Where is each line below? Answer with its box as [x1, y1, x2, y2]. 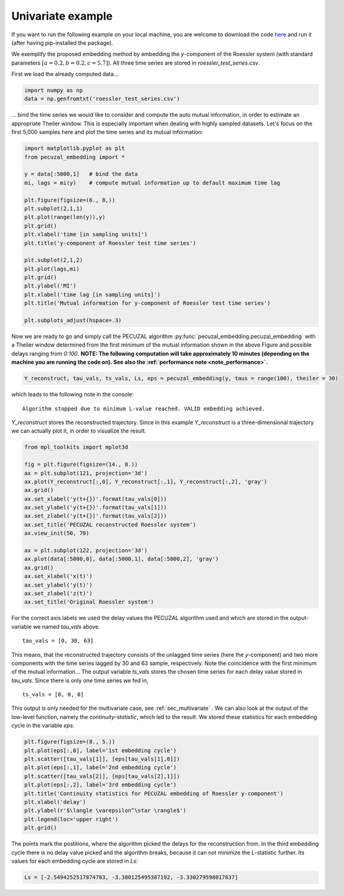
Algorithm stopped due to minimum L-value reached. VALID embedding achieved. [22, 405, 265, 412]
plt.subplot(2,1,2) [24, 257, 83, 264]
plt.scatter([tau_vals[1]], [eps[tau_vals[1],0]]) [24, 756, 181, 763]
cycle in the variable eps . [11, 722, 75, 729]
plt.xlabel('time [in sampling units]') [24, 231, 147, 238]
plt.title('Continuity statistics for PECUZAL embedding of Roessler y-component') [24, 790, 284, 797]
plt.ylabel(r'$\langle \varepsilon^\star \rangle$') [24, 807, 187, 814]
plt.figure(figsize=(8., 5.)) [24, 738, 115, 745]
